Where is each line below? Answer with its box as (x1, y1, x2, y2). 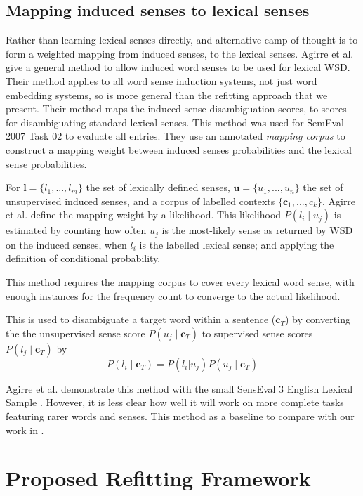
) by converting (284, 312, 350, 327)
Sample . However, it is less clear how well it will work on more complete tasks (6, 395, 344, 410)
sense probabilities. (6, 156, 87, 171)
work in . (6, 422, 44, 437)
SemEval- (307, 115, 348, 129)
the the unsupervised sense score (6, 325, 145, 340)
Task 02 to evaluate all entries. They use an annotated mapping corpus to (28, 129, 345, 143)
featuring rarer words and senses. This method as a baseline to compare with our (6, 408, 355, 423)
